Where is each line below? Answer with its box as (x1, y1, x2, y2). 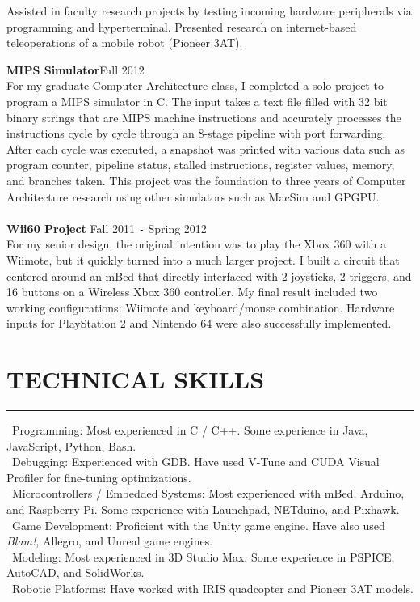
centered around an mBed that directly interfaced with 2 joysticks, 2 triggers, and (6, 267, 412, 284)
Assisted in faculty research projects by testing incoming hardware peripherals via (6, 2, 412, 19)
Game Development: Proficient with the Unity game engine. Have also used (11, 516, 385, 533)
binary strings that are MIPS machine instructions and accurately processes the (6, 108, 401, 125)
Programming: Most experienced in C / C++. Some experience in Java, (11, 422, 368, 439)
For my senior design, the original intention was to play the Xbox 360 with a (6, 235, 386, 252)
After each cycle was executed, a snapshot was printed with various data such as (6, 140, 405, 157)
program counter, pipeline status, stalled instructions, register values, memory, (6, 156, 395, 173)
